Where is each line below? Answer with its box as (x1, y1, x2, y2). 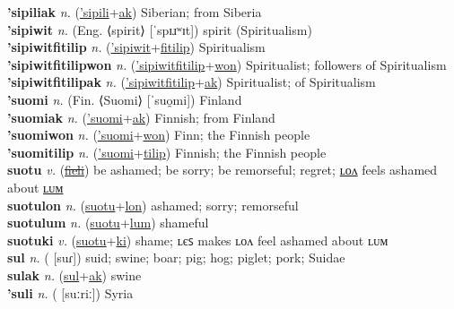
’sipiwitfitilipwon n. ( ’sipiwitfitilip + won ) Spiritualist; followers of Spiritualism (7, 55, 447, 73)
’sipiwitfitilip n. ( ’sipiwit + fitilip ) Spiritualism (7, 38, 266, 56)
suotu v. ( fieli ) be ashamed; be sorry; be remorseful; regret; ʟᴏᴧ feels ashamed (7, 160, 438, 179)
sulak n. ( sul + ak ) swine (7, 265, 142, 284)
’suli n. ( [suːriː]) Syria (7, 283, 134, 302)
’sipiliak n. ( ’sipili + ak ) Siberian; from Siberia (7, 3, 262, 21)
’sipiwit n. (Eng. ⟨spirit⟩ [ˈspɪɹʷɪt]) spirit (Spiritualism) (7, 20, 312, 39)
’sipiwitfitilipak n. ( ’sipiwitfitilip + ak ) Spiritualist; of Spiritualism (7, 73, 376, 91)
